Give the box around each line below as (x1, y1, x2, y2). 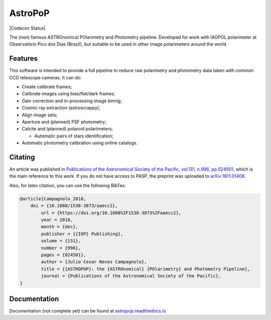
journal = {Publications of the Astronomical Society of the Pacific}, (41, 273, 221, 279)
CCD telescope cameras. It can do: (9, 74, 82, 80)
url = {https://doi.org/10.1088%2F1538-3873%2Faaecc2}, (41, 210, 182, 216)
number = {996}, (41, 245, 81, 251)
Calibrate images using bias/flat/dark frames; (22, 91, 115, 97)
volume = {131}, (41, 238, 81, 244)
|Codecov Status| (9, 25, 46, 31)
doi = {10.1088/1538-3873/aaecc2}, (30, 203, 118, 209)
